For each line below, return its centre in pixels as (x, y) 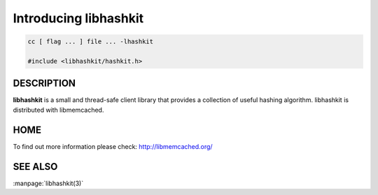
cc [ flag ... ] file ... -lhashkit (91, 42)
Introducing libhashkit (78, 18)
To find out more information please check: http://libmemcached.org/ (113, 146)
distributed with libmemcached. (58, 110)
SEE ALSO (35, 167)
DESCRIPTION (44, 84)
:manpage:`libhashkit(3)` (48, 183)
